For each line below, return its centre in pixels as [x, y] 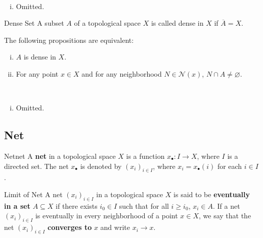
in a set [17, 205]
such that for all [144, 205]
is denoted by [101, 166]
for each [230, 166]
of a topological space [107, 23]
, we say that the [225, 216]
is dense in [40, 57]
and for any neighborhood [122, 73]
